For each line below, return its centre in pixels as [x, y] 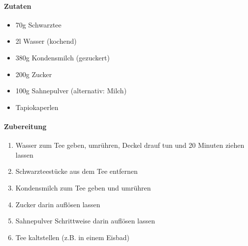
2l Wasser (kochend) [46, 41]
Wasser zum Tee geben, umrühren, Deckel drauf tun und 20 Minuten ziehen [130, 145]
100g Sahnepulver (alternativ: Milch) [71, 91]
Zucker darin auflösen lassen [58, 204]
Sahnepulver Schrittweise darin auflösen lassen [85, 221]
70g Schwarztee [38, 24]
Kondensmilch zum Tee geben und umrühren [83, 187]
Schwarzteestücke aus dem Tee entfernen [77, 171]
